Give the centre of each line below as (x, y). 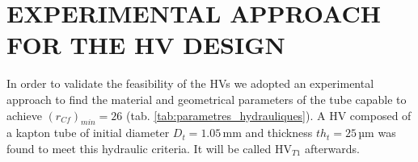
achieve (24, 115)
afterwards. (332, 148)
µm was (377, 133)
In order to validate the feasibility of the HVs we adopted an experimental (190, 83)
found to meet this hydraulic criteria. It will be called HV (149, 148)
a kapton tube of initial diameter (88, 133)
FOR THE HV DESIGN (146, 45)
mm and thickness (268, 133)
